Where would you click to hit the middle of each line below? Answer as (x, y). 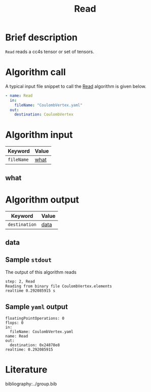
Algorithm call (35, 72)
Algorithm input (39, 135)
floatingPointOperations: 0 (35, 319)
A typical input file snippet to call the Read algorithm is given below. (76, 86)
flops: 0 (14, 323)
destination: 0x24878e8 (35, 345)
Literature (26, 370)
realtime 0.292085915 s (30, 291)
